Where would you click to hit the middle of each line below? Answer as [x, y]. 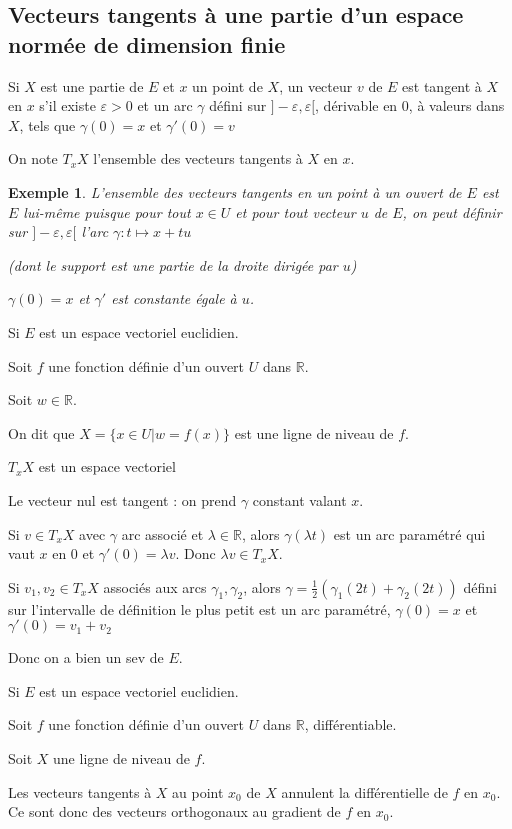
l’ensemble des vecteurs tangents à [198, 158]
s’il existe [67, 105]
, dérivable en [356, 105]
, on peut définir [452, 211]
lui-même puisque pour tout [107, 211]
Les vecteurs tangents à [80, 791]
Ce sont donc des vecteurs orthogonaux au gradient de [174, 811]
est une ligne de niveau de [314, 432]
